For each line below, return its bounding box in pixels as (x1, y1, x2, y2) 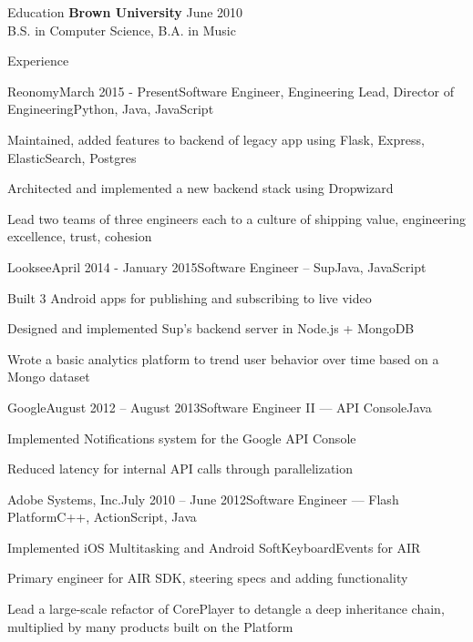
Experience (7, 51, 69, 70)
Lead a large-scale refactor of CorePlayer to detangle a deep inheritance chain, (7, 599, 445, 618)
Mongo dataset (7, 367, 90, 386)
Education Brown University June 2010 (7, 3, 243, 21)
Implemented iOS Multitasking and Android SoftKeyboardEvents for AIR (7, 537, 421, 556)
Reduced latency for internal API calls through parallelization (7, 459, 354, 478)
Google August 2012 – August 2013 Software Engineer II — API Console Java (7, 397, 432, 416)
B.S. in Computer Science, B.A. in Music (7, 20, 236, 39)
